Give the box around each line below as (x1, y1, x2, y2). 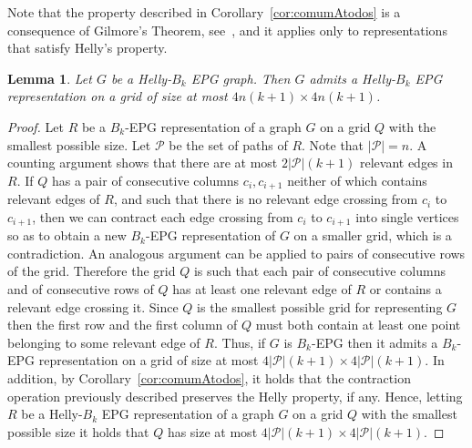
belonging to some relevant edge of (7, 332, 200, 351)
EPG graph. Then (190, 68, 291, 87)
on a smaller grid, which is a (293, 226, 452, 245)
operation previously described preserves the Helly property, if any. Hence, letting (7, 386, 463, 405)
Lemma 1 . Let (7, 68, 92, 87)
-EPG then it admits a (312, 332, 438, 351)
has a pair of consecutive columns (51, 170, 240, 189)
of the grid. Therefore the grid (7, 261, 176, 280)
